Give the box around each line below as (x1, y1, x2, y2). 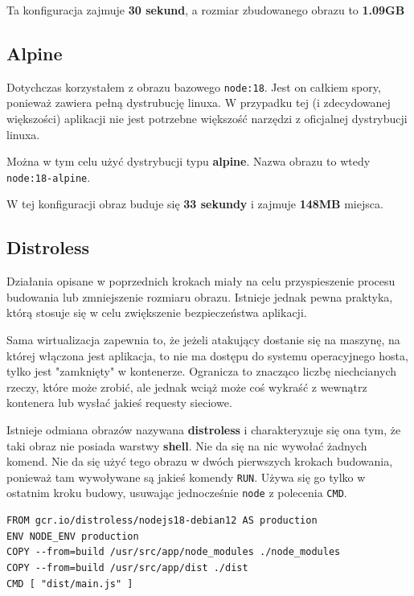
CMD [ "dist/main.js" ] (6, 578, 133, 590)
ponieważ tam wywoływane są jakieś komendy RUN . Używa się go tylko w (6, 468, 366, 485)
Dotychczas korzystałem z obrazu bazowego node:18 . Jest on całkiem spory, (6, 78, 381, 95)
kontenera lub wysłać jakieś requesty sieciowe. (6, 394, 232, 411)
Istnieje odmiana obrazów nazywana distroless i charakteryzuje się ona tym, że (6, 421, 401, 438)
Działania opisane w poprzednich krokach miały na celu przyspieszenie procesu (6, 273, 396, 290)
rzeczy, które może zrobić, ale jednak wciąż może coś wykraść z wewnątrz (6, 378, 367, 395)
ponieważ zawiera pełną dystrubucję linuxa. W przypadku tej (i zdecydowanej (6, 94, 391, 111)
